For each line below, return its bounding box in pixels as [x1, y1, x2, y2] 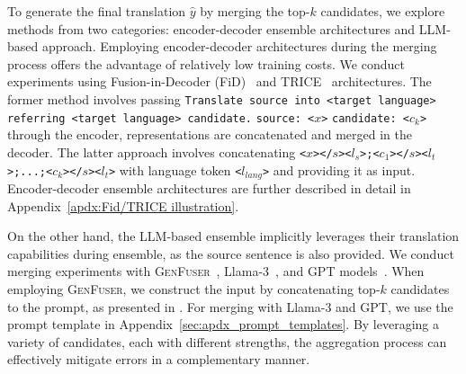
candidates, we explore [320, 2, 445, 20]
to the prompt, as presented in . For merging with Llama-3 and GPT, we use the [7, 297, 453, 316]
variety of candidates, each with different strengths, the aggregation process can [7, 332, 447, 351]
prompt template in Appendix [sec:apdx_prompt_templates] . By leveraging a [7, 315, 440, 334]
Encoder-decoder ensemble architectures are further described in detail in [7, 178, 411, 197]
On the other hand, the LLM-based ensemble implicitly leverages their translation [7, 227, 460, 245]
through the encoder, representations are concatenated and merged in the [7, 125, 412, 144]
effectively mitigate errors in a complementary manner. [7, 350, 310, 369]
